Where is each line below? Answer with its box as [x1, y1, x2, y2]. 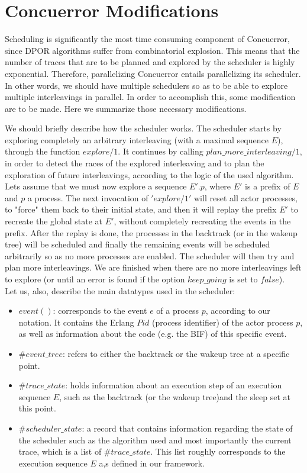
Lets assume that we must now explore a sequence [5, 180, 187, 192]
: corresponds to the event [53, 304, 147, 317]
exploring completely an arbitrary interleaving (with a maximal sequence [5, 133, 269, 146]
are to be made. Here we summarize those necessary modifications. [5, 102, 247, 114]
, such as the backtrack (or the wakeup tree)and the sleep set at [59, 390, 290, 403]
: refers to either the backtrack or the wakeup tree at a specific [62, 347, 290, 359]
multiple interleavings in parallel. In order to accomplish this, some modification [5, 91, 296, 103]
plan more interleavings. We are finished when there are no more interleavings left [5, 261, 302, 273]
